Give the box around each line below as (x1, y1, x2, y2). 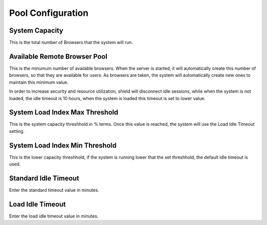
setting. (9, 128, 25, 134)
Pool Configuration (9, 7, 89, 18)
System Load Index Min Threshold (9, 141, 117, 150)
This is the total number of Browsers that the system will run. (9, 40, 133, 46)
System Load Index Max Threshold (9, 108, 119, 116)
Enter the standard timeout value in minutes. (9, 187, 99, 193)
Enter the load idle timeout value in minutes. (9, 213, 99, 219)
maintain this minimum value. (9, 79, 69, 85)
